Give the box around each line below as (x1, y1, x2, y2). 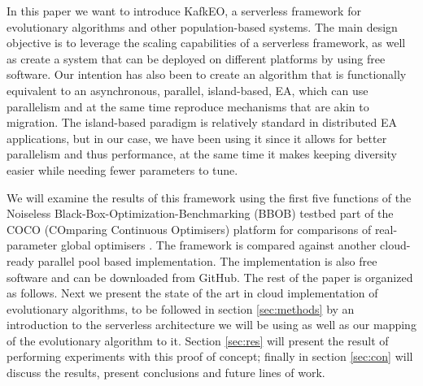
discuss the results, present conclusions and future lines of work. (7, 364, 325, 381)
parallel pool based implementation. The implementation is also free (37, 252, 377, 269)
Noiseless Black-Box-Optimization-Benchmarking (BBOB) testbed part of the (7, 205, 394, 222)
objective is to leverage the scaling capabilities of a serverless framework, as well (7, 34, 406, 51)
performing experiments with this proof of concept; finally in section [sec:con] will (7, 348, 413, 365)
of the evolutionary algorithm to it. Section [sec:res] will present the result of (7, 332, 389, 349)
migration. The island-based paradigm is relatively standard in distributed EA (7, 114, 397, 131)
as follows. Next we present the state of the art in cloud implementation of (7, 284, 378, 301)
